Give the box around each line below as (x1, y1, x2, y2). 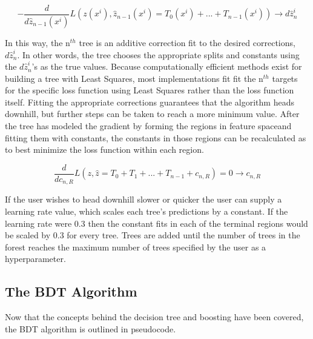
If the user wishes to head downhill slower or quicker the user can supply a (5, 193, 282, 206)
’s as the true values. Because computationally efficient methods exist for (31, 60, 302, 73)
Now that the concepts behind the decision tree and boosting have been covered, (5, 310, 304, 323)
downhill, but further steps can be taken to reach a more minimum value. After (5, 107, 300, 120)
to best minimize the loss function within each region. (5, 143, 204, 156)
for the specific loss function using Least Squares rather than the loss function (5, 84, 294, 96)
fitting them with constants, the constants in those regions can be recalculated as (5, 131, 306, 144)
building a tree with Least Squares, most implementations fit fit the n (5, 72, 263, 84)
